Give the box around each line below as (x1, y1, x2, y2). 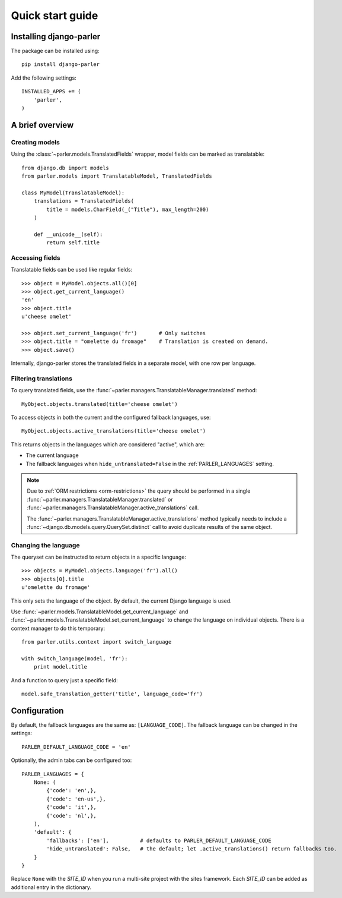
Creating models (11, 138, 60, 146)
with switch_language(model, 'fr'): (21, 656, 128, 662)
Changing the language (11, 541, 80, 549)
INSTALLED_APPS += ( (21, 88, 81, 95)
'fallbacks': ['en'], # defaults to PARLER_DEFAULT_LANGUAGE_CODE (46, 837, 272, 844)
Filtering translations (11, 374, 72, 383)
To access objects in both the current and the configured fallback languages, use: (11, 414, 211, 421)
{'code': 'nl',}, (46, 812, 97, 819)
